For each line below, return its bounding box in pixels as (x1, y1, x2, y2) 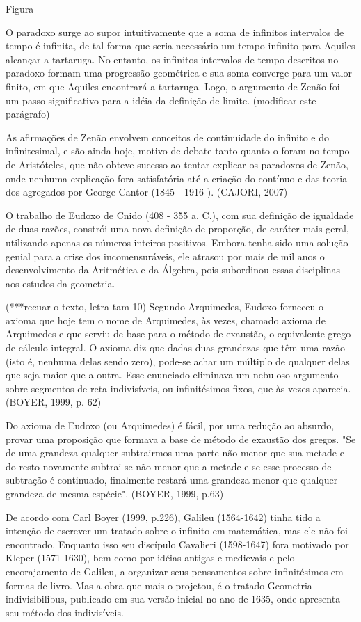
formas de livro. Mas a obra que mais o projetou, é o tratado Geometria (6, 577, 312, 592)
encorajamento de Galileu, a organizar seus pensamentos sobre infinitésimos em (6, 564, 344, 578)
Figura (6, 1, 34, 15)
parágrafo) (6, 106, 50, 121)
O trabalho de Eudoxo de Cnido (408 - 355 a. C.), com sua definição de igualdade (6, 207, 354, 222)
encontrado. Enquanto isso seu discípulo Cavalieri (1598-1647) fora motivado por (6, 536, 349, 551)
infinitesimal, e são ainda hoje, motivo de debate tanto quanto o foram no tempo (6, 143, 350, 158)
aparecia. (312, 381, 351, 395)
